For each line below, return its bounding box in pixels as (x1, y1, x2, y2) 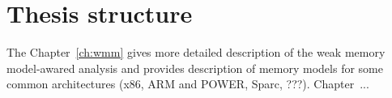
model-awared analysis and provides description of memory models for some (6, 59, 383, 76)
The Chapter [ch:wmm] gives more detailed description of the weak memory (6, 44, 386, 61)
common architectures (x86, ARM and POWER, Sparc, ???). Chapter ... (6, 75, 369, 92)
